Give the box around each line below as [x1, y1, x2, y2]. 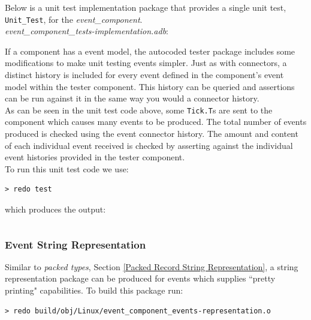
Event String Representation [5, 237, 146, 252]
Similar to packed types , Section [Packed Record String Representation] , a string [5, 260, 298, 273]
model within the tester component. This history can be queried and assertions [5, 80, 295, 92]
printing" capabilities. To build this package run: [5, 284, 183, 297]
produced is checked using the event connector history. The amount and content [5, 127, 298, 140]
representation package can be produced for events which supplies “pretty [5, 272, 276, 285]
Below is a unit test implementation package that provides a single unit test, [5, 1, 286, 13]
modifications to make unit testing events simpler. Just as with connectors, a [5, 56, 287, 69]
